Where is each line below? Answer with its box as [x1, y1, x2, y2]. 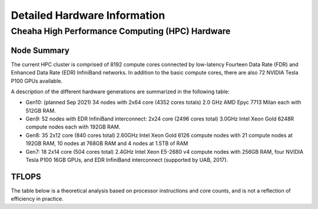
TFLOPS [11, 171, 41, 181]
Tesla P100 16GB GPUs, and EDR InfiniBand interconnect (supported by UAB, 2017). [25, 156, 228, 164]
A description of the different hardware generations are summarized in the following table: [11, 88, 230, 95]
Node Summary [11, 45, 70, 55]
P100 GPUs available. [11, 77, 63, 85]
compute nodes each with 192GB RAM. [25, 123, 121, 130]
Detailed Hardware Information [11, 9, 165, 22]
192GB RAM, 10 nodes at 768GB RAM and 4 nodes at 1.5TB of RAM [25, 140, 188, 147]
